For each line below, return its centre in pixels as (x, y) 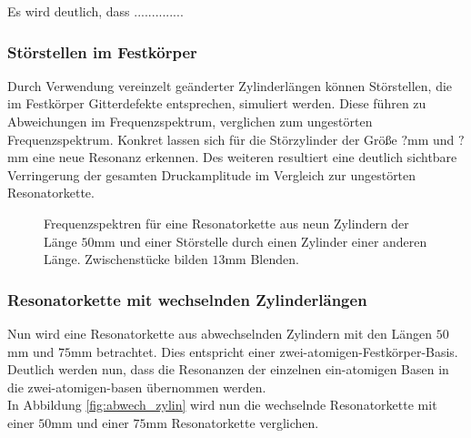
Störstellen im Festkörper (102, 51)
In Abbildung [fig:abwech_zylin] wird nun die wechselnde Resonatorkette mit (222, 405)
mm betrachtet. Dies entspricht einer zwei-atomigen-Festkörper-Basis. (265, 351)
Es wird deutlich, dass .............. (95, 11)
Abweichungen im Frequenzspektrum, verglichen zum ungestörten (190, 121)
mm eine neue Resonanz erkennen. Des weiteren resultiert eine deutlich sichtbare (232, 157)
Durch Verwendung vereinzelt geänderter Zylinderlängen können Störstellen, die (230, 85)
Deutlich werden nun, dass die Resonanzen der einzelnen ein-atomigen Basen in (228, 369)
